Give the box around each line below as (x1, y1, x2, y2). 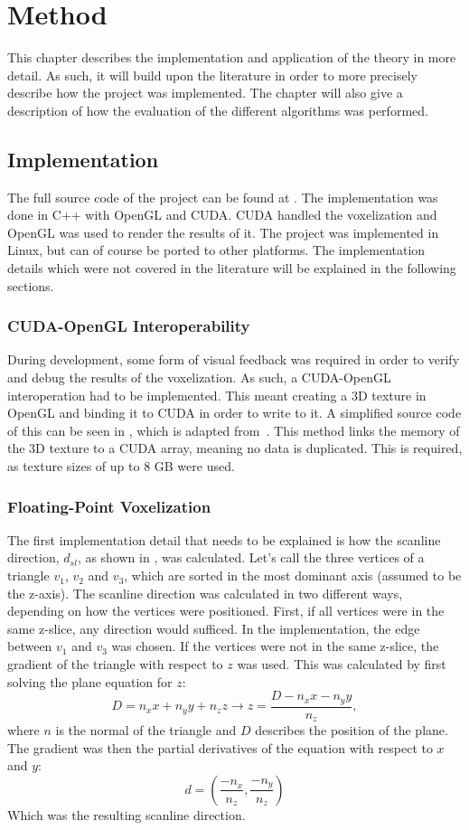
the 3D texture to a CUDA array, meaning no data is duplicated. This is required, (7, 439, 463, 457)
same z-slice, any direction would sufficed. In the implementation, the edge (7, 618, 420, 637)
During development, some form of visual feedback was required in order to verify (7, 350, 460, 369)
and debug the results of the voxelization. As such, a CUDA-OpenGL (7, 368, 391, 387)
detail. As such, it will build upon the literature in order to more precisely (7, 65, 417, 84)
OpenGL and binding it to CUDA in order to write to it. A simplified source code (7, 403, 462, 422)
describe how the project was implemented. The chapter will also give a (7, 83, 403, 102)
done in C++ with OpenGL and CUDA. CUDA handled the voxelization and (7, 205, 437, 224)
